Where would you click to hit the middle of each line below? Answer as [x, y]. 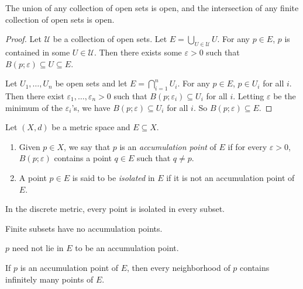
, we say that [87, 146]
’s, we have [91, 107]
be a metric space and [91, 127]
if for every [247, 146]
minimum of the [34, 107]
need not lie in [38, 248]
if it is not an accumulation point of [230, 177]
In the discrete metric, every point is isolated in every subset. [115, 209]
